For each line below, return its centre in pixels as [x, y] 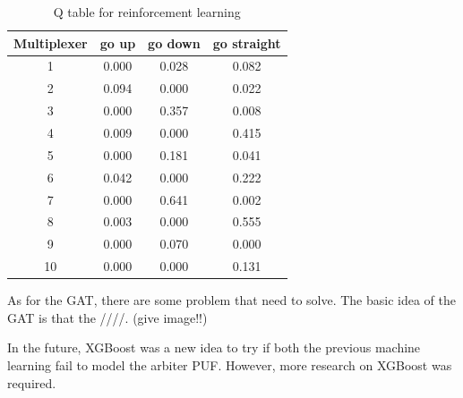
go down [174, 42]
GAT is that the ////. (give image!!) [107, 317]
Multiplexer [51, 42]
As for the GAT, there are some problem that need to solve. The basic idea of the [232, 300]
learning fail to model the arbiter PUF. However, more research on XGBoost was [230, 364]
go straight [247, 42]
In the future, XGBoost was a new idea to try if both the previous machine [214, 347]
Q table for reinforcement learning [147, 12]
